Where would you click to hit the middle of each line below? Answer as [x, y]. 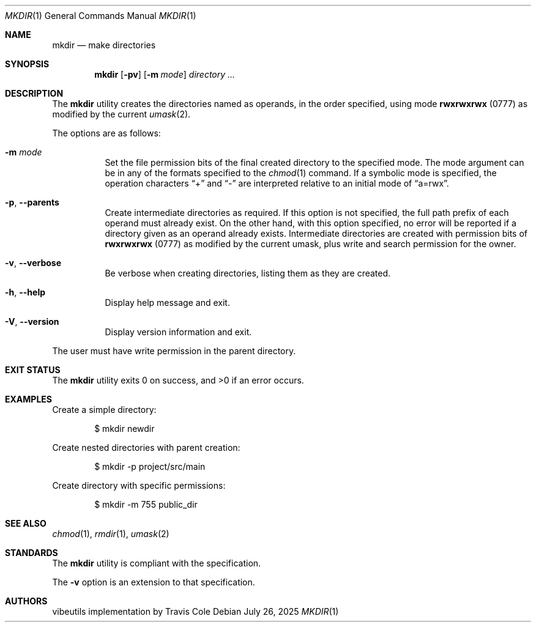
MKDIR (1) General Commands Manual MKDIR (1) [101, 16]
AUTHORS [26, 601]
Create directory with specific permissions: [139, 485]
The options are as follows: [106, 133]
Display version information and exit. [178, 332]
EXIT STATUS [33, 370]
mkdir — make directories [104, 45]
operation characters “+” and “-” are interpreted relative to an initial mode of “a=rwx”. [277, 183]
